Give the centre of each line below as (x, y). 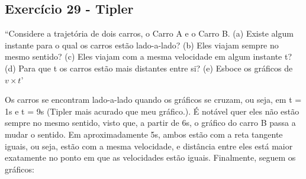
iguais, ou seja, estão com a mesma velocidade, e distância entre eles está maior (149, 146)
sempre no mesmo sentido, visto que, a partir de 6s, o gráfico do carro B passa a (150, 123)
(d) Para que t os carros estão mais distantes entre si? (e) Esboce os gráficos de (149, 68)
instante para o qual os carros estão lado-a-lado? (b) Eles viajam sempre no (142, 45)
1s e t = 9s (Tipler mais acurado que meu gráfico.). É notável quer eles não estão (152, 111)
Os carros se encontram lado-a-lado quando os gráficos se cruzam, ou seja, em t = (153, 100)
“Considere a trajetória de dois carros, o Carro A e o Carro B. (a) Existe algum (149, 33)
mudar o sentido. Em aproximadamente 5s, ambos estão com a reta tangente (144, 134)
